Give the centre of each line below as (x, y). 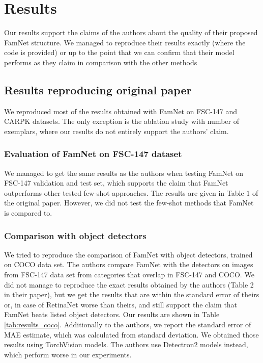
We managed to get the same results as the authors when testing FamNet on (124, 173)
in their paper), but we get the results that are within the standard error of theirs (132, 294)
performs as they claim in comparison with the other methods (101, 62)
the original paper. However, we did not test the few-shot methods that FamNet (129, 203)
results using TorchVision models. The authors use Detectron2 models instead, (126, 344)
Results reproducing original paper (98, 89)
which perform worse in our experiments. (68, 354)
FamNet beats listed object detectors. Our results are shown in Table (112, 314)
